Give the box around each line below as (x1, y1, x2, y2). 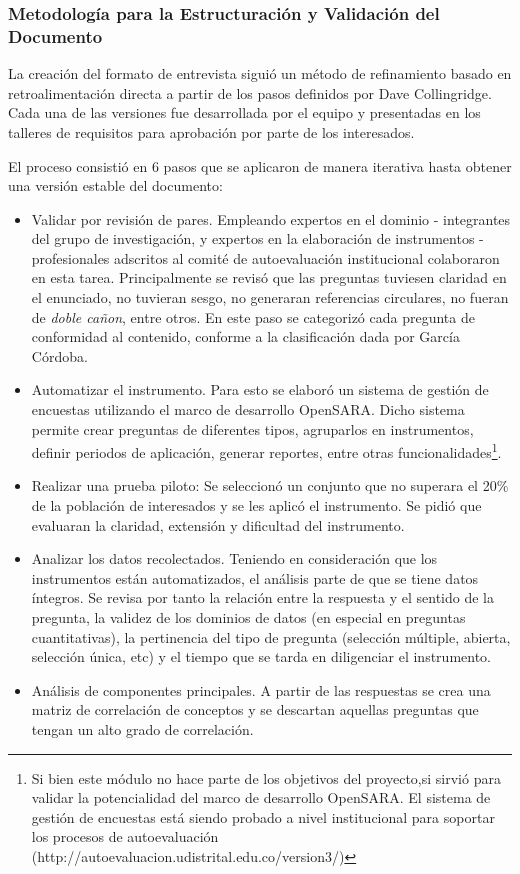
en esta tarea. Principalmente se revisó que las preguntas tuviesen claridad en (31, 267, 507, 288)
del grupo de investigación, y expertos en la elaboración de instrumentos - (31, 228, 484, 249)
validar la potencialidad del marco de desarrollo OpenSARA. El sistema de (31, 787, 491, 808)
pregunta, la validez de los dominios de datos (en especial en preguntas (31, 607, 466, 628)
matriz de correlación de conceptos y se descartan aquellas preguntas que (31, 699, 479, 720)
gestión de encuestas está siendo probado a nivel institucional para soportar (31, 806, 495, 827)
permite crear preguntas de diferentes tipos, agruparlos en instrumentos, (31, 418, 474, 439)
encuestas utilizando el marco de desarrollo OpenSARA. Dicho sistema (31, 399, 465, 420)
